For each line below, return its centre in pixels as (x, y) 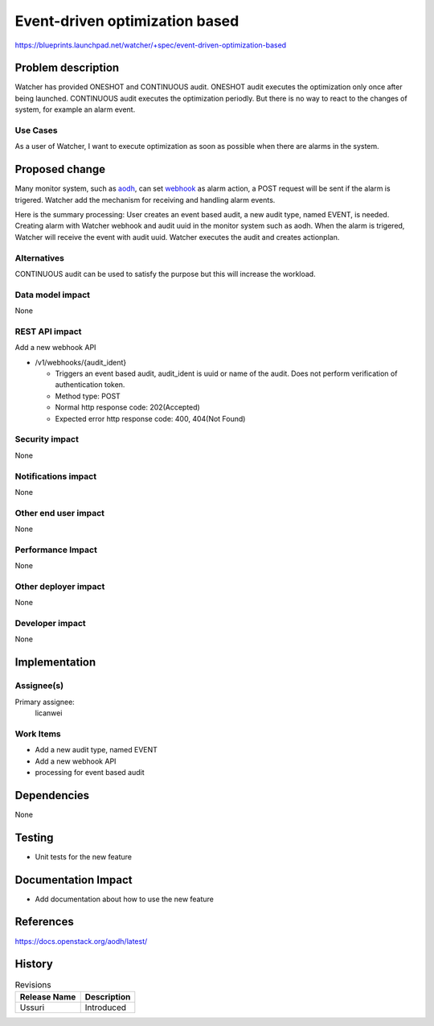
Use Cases (36, 130)
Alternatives (39, 258)
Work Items (38, 734)
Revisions (33, 984)
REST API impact (48, 332)
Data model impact (53, 295)
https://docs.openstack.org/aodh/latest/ (81, 941)
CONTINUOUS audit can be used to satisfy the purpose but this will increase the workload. (166, 274)
